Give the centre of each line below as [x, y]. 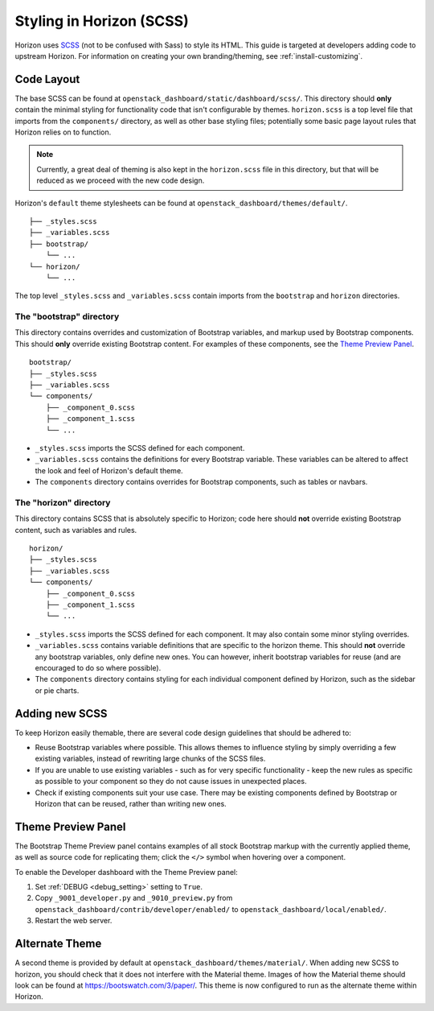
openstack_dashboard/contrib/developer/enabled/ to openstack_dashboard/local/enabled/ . [211, 909]
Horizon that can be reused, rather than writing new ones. [131, 804]
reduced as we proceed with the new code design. [121, 180]
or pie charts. [57, 690]
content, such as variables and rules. [76, 530]
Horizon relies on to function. [63, 132]
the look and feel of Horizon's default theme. [109, 470]
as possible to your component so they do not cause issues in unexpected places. [171, 782]
